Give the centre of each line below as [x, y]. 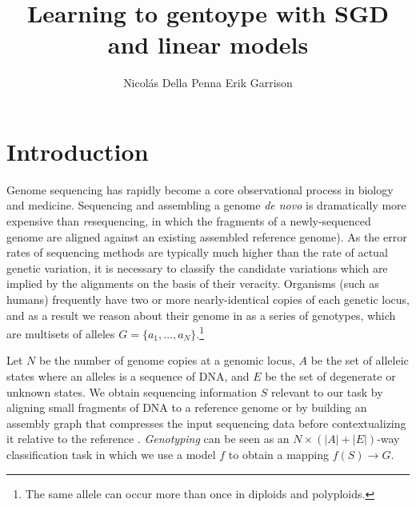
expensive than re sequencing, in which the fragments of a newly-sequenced [189, 221]
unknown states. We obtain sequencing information [132, 391]
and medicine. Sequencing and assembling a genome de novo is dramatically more [206, 205]
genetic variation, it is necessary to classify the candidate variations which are [197, 267]
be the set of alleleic [360, 360]
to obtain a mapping [279, 454]
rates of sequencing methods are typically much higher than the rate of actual [197, 252]
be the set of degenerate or [330, 376]
